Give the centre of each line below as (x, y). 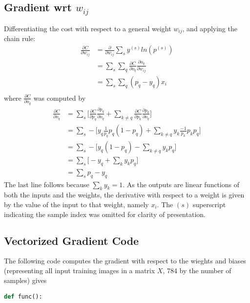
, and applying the (210, 28)
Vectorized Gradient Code (72, 240)
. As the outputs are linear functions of (181, 184)
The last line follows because (47, 184)
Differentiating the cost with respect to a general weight (88, 28)
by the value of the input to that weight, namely (76, 204)
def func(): (23, 297)
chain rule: (20, 38)
